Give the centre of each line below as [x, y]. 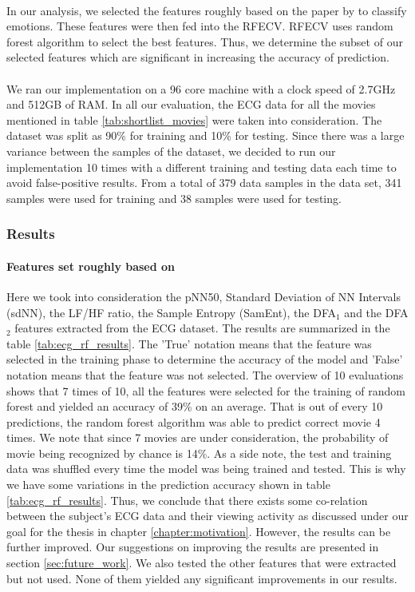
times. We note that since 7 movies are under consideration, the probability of [198, 437]
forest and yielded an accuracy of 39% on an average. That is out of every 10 [195, 406]
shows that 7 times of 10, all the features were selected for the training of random [206, 390]
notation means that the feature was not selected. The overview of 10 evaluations [205, 374]
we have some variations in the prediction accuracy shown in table [168, 485]
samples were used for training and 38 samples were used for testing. [174, 198]
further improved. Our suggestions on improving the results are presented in [193, 547]
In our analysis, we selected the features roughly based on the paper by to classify [207, 10]
